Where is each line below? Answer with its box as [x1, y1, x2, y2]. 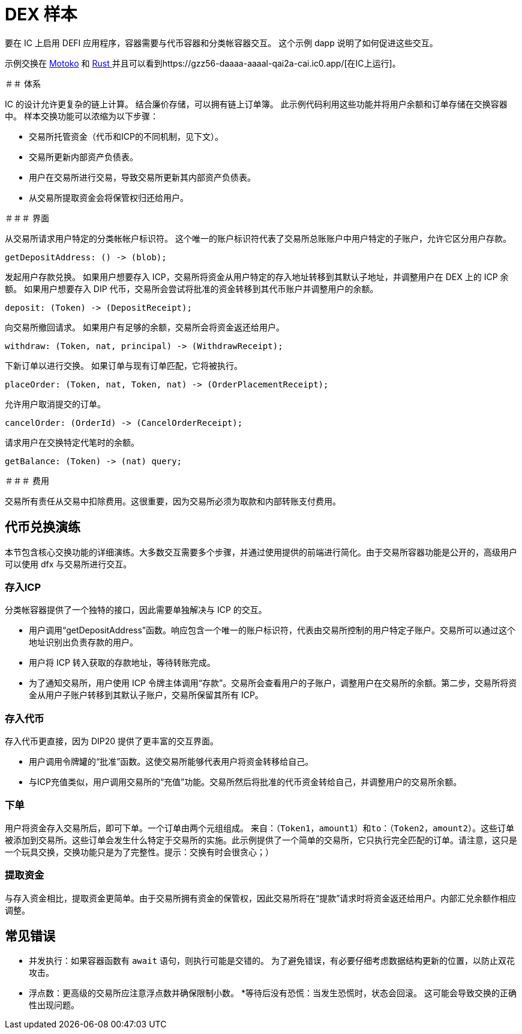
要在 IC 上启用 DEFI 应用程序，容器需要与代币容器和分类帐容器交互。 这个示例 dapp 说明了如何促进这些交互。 [5, 37, 438, 48]
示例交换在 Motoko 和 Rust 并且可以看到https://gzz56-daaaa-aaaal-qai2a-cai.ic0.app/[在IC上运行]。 [5, 58, 401, 68]
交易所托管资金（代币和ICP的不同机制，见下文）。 [29, 131, 223, 142]
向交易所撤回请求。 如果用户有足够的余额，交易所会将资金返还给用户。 [5, 321, 284, 332]
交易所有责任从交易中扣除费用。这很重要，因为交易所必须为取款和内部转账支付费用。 [5, 495, 341, 506]
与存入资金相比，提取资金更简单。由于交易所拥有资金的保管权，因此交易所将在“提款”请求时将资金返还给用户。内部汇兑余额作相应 [5, 892, 517, 903]
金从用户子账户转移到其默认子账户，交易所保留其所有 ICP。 [29, 690, 263, 701]
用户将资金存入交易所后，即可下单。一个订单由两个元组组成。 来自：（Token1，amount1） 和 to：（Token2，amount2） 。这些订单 [5, 822, 514, 833]
